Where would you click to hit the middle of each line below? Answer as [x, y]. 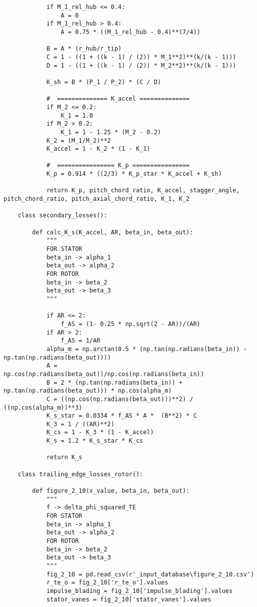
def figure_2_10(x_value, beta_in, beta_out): [111, 491]
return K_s [64, 458]
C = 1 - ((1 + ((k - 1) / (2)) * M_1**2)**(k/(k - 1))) [141, 57]
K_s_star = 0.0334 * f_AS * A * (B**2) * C [121, 416]
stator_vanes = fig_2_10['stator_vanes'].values [129, 599]
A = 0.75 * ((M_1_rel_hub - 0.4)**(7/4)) [130, 32]
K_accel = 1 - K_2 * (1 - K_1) [98, 149]
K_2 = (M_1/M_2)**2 [78, 140]
